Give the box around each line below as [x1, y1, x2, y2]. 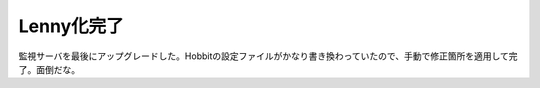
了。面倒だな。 [18, 63, 80, 75]
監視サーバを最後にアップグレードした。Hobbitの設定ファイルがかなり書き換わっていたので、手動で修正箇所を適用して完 [18, 50, 519, 62]
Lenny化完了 [18, 15, 124, 37]
